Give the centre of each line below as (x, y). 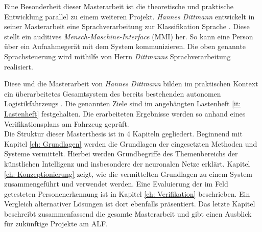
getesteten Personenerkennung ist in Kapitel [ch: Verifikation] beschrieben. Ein (127, 193)
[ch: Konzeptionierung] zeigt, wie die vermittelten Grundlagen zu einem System (128, 173)
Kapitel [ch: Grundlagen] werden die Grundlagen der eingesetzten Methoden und (131, 143)
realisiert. (19, 66)
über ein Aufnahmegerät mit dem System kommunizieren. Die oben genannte (125, 46)
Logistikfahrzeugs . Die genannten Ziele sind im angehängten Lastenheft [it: (123, 103)
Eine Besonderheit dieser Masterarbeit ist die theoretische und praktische (119, 6)
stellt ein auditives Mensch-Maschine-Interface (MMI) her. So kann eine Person (129, 36)
